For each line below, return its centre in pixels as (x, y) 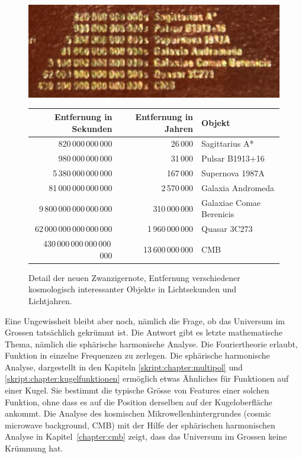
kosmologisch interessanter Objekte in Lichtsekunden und (133, 289)
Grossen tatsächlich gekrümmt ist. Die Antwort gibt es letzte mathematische (144, 332)
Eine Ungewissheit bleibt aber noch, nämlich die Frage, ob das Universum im (145, 320)
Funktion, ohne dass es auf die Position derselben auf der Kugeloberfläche (139, 401)
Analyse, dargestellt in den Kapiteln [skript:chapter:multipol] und (124, 367)
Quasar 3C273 (227, 229)
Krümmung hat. (34, 448)
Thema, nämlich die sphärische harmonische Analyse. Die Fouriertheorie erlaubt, (151, 343)
